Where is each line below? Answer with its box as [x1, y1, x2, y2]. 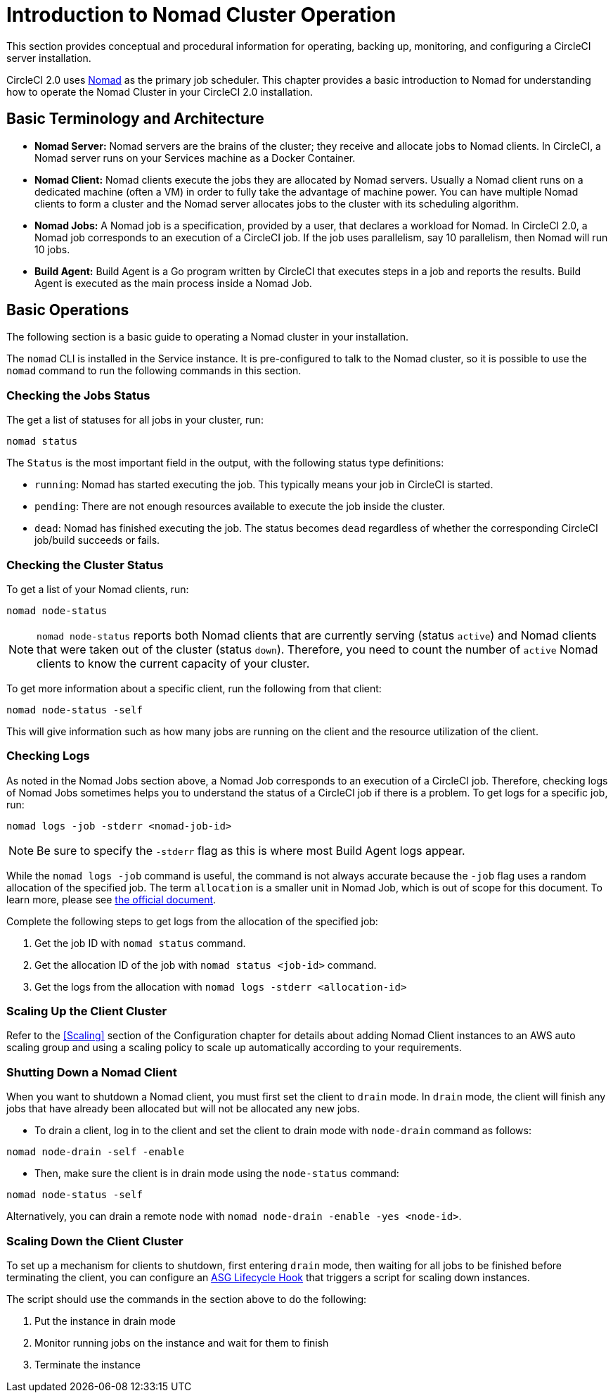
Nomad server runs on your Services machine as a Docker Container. [34, 151, 356, 164]
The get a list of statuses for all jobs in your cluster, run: [6, 414, 264, 426]
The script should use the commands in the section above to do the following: [6, 1292, 367, 1305]
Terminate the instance [34, 1358, 141, 1371]
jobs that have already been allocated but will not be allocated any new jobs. [6, 1102, 360, 1115]
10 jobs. [34, 243, 70, 255]
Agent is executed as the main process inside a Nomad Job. [34, 277, 312, 289]
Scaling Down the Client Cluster [6, 1233, 183, 1248]
